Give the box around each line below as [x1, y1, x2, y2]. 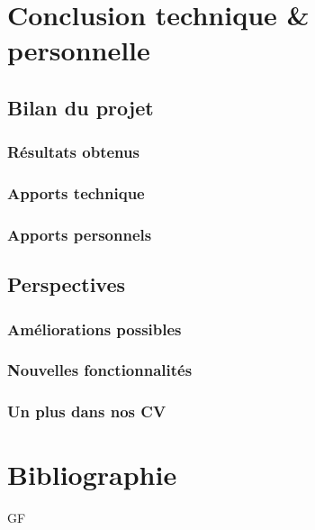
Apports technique [7, 182, 145, 205]
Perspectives [7, 270, 126, 298]
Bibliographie [7, 456, 177, 493]
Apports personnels [7, 223, 152, 245]
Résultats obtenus [7, 141, 139, 163]
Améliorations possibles [7, 317, 182, 340]
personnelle [7, 32, 150, 69]
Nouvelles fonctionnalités [7, 359, 193, 381]
